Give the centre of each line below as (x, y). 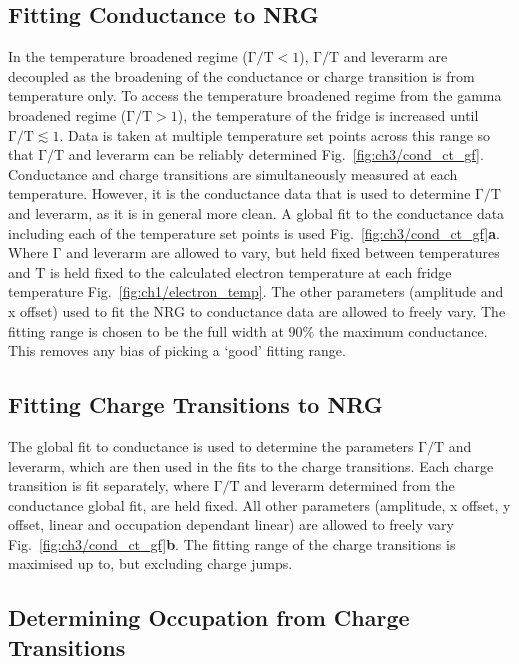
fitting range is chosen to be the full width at (146, 330)
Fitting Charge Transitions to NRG (195, 404)
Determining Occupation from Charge (209, 617)
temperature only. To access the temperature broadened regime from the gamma (255, 95)
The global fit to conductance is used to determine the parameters (211, 445)
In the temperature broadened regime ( (128, 56)
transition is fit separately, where (109, 485)
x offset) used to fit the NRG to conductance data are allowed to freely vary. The (257, 310)
